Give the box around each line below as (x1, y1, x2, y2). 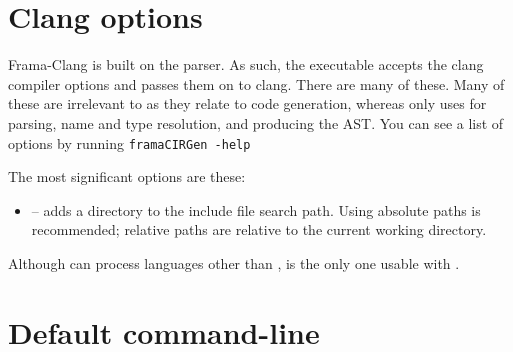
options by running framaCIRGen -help (8, 132, 251, 153)
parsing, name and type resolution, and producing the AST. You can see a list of (8, 112, 504, 133)
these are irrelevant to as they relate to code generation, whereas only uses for (8, 93, 487, 114)
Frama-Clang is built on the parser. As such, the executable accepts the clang (8, 54, 484, 75)
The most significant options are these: (8, 166, 246, 187)
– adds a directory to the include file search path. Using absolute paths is (31, 199, 481, 220)
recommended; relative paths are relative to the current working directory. (31, 219, 487, 240)
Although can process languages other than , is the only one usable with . (8, 252, 460, 273)
